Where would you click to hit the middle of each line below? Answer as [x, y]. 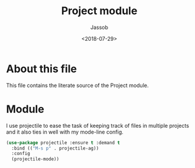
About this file [41, 69]
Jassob [99, 27]
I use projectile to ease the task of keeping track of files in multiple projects [97, 125]
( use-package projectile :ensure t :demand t [63, 143]
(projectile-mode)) [35, 159]
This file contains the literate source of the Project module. [77, 85]
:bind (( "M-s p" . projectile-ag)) [55, 148]
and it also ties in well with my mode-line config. [65, 132]
